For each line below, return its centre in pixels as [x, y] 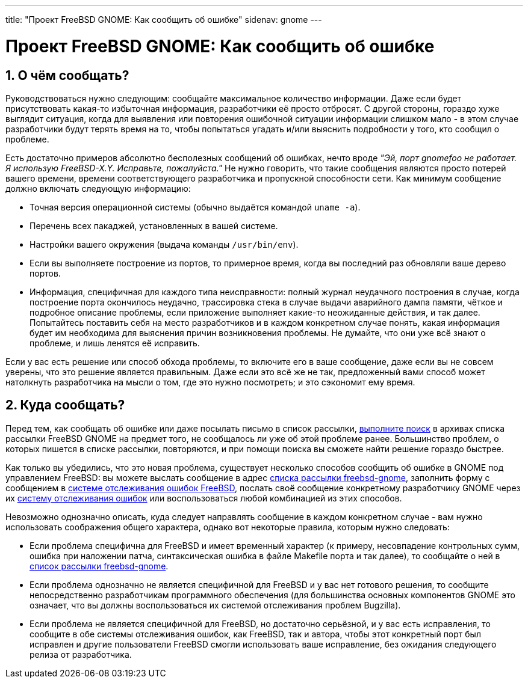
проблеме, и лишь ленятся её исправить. [115, 343]
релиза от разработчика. [81, 654]
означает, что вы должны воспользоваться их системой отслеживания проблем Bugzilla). [215, 605]
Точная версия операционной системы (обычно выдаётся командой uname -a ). [195, 207]
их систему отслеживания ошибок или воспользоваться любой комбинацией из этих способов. [204, 498]
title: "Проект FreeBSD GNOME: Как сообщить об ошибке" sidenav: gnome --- [164, 20]
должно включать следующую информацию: [98, 188]
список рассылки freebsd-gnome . [99, 566]
